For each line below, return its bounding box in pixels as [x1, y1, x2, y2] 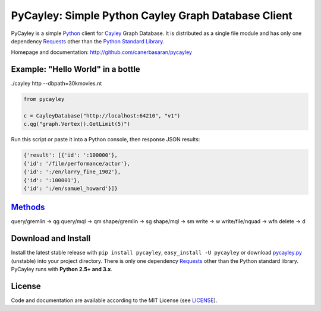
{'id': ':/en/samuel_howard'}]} [23, 185, 118, 192]
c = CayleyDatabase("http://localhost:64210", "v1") [23, 113, 181, 119]
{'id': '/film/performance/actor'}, [23, 160, 131, 167]
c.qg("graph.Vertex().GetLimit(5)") [23, 120, 131, 128]
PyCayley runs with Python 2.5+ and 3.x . [11, 266, 113, 273]
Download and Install [11, 233, 91, 243]
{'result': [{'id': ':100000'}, [23, 152, 118, 158]
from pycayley [23, 96, 65, 103]
